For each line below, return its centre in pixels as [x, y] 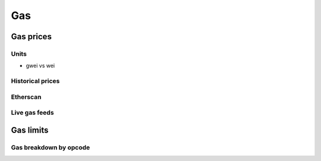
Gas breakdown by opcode [51, 147]
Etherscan [26, 97]
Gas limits [30, 130]
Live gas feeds [32, 113]
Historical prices [35, 81]
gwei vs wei [40, 66]
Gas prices [31, 37]
